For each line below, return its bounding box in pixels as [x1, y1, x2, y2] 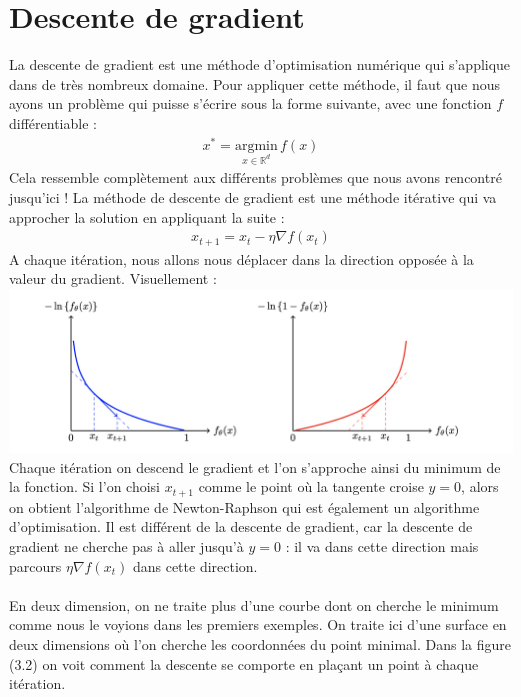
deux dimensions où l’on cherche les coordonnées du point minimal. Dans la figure [9, 634, 511, 655]
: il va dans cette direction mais [285, 536, 479, 557]
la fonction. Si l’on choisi [9, 476, 160, 497]
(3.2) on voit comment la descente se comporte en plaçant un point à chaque [9, 653, 479, 674]
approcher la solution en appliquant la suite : [9, 206, 285, 227]
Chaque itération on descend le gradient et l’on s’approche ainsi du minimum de [9, 456, 501, 477]
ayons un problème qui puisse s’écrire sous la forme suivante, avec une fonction [9, 93, 492, 114]
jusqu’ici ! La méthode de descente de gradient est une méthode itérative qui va [9, 186, 497, 207]
